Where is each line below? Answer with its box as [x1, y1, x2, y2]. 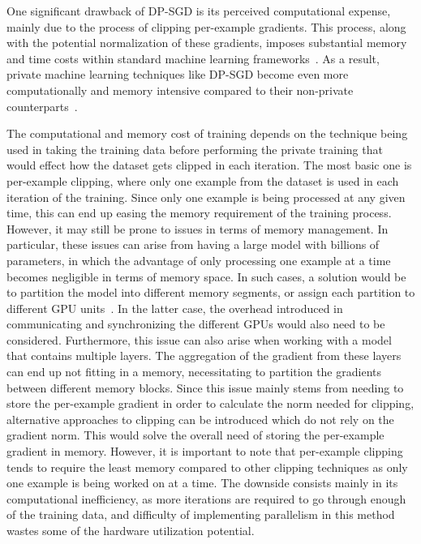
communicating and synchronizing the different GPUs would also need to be [6, 315, 385, 332]
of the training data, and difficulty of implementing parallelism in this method [6, 506, 395, 523]
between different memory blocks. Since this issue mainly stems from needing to [6, 379, 404, 396]
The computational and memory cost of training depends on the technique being [6, 125, 408, 142]
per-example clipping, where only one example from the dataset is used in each [6, 172, 399, 189]
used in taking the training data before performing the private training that [6, 140, 383, 157]
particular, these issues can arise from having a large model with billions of [6, 236, 380, 253]
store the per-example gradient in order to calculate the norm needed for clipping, [6, 395, 415, 412]
